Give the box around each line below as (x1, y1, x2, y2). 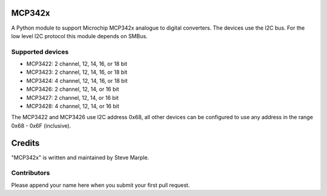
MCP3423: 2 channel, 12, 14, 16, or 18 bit (26, 68, 128, 76)
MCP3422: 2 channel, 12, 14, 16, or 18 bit (26, 60, 127, 68)
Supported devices (11, 47, 69, 56)
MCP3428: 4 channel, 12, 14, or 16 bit (26, 103, 119, 109)
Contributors (11, 169, 50, 177)
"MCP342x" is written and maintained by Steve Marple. (11, 154, 150, 161)
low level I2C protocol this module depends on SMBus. (11, 32, 148, 39)
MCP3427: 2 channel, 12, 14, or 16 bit (26, 94, 119, 101)
